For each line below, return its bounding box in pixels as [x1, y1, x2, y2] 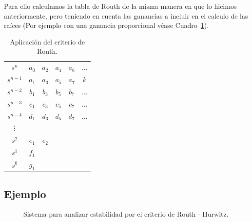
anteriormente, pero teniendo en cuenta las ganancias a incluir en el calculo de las [4, 10, 248, 21]
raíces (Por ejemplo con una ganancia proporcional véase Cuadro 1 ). [4, 20, 209, 30]
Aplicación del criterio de [10, 36, 85, 46]
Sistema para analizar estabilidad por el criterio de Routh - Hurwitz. [23, 209, 229, 219]
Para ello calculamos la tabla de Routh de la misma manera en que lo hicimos [4, 1, 237, 11]
